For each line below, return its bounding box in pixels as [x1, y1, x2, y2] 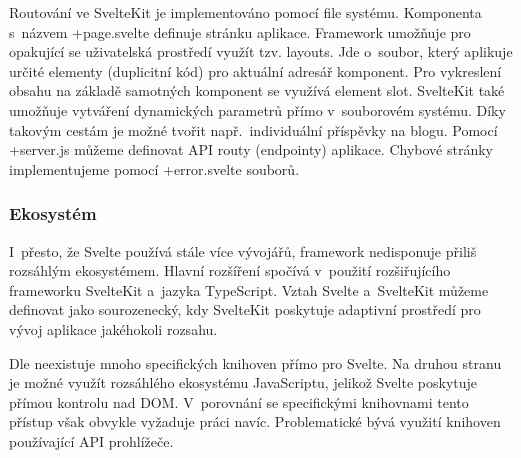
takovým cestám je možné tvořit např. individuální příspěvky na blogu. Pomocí [9, 119, 498, 140]
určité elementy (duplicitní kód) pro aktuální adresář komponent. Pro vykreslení [9, 60, 502, 81]
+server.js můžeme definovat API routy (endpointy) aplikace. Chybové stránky [9, 139, 493, 160]
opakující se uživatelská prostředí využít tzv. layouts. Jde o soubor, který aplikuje [9, 41, 513, 62]
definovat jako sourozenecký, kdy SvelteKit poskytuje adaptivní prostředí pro [9, 299, 481, 320]
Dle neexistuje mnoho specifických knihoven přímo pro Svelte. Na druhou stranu [9, 352, 502, 373]
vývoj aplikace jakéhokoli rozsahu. [9, 318, 218, 339]
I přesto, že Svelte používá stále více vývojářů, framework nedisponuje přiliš [9, 240, 477, 261]
